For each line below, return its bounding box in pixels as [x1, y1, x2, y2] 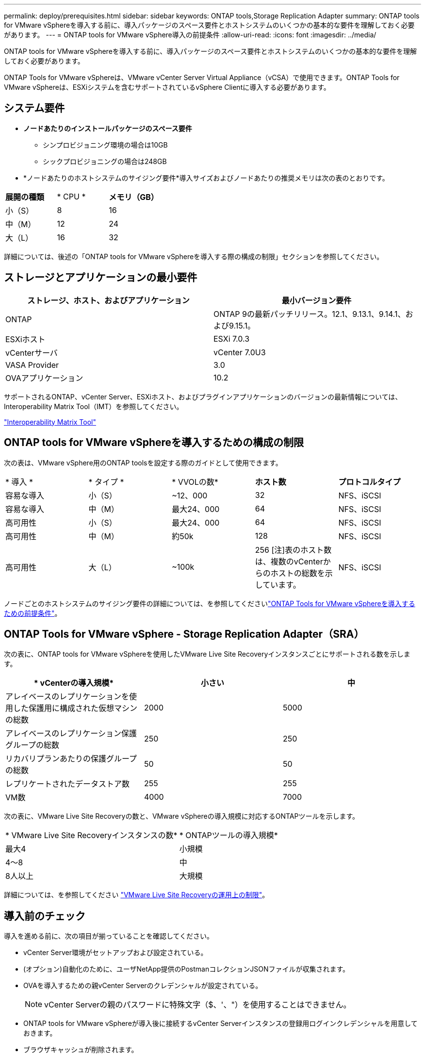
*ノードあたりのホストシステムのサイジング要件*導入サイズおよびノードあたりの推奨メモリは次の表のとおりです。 [23, 173, 389, 182]
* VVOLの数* [172, 477, 218, 487]
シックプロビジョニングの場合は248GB [43, 157, 167, 165]
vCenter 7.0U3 [213, 347, 266, 357]
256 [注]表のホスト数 [255, 545, 332, 555]
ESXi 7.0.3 [213, 333, 250, 344]
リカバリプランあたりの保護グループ [5, 754, 137, 764]
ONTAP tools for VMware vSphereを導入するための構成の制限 [4, 436, 304, 449]
